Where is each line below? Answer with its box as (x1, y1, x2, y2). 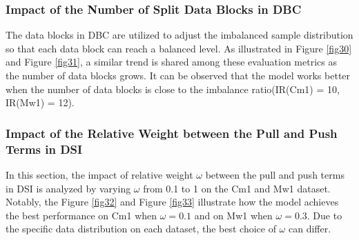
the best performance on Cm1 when (6, 208, 157, 222)
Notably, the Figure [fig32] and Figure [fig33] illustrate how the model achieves (6, 194, 339, 209)
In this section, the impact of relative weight (6, 167, 193, 181)
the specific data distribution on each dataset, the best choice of (6, 221, 276, 236)
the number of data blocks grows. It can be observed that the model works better (6, 68, 351, 82)
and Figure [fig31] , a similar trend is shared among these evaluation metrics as (6, 54, 337, 69)
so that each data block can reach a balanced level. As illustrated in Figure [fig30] (6, 41, 352, 55)
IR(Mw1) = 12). (6, 95, 75, 110)
